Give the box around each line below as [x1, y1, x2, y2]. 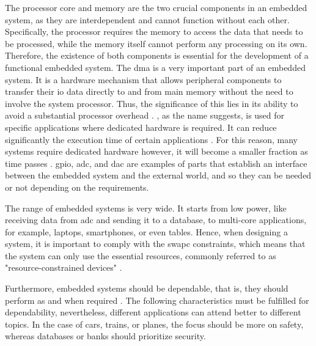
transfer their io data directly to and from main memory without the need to [5, 85, 293, 98]
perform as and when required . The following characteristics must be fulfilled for [5, 293, 309, 306]
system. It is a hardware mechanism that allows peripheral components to [5, 73, 282, 86]
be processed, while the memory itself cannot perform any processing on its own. [5, 37, 307, 50]
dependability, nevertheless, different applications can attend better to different [5, 306, 301, 318]
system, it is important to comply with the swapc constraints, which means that [5, 237, 306, 250]
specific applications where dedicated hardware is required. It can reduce [5, 120, 277, 133]
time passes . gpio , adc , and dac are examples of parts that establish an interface [5, 156, 307, 169]
